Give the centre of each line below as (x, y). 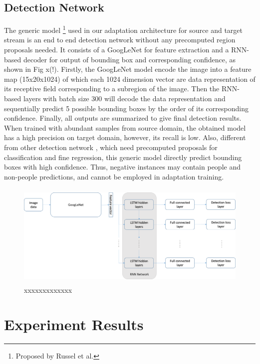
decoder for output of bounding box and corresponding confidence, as (130, 59)
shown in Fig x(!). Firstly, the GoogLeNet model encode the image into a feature (128, 69)
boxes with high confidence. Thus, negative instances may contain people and (122, 167)
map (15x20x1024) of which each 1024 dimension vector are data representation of (130, 79)
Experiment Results (74, 324)
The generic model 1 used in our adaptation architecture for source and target (123, 29)
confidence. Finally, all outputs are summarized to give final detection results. (123, 118)
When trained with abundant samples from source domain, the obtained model (125, 127)
